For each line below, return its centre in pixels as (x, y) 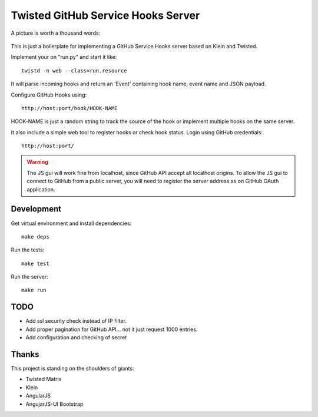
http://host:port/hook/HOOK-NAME (69, 108)
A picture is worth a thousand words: (56, 33)
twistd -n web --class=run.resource (74, 70)
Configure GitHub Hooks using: (49, 95)
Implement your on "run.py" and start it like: (64, 57)
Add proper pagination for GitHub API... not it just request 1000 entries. (112, 329)
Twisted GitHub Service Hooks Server (105, 15)
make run (34, 290)
